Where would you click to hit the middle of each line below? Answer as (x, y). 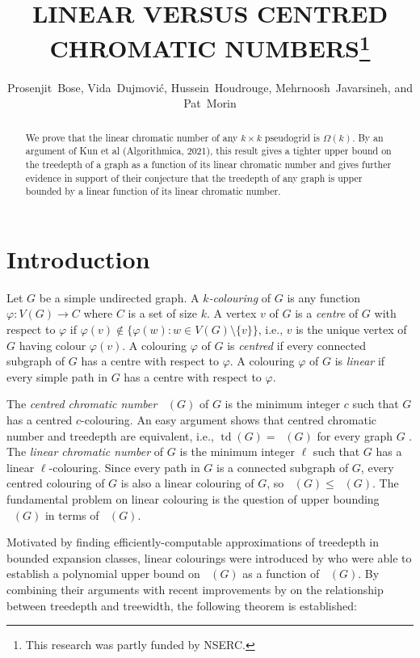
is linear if (360, 361)
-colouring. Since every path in (124, 467)
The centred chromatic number (82, 404)
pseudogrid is (292, 137)
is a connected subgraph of (283, 467)
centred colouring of (56, 483)
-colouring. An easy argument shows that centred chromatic (229, 420)
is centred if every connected (297, 345)
